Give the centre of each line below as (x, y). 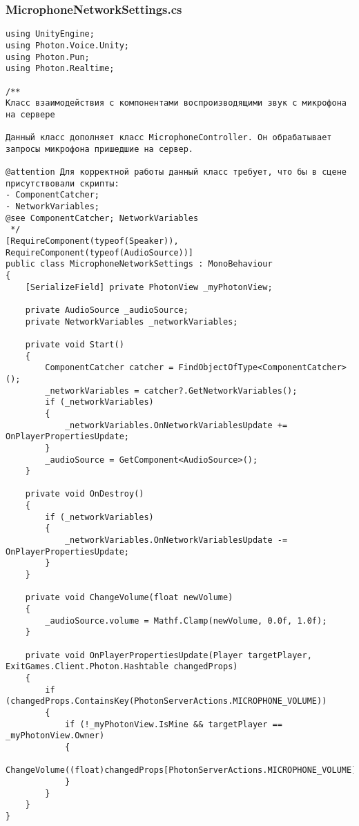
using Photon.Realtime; (60, 69)
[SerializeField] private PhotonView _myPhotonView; (149, 287)
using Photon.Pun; (48, 57)
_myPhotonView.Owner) (55, 736)
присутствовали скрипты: (62, 183)
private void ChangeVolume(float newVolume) (129, 598)
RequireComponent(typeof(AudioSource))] (100, 252)
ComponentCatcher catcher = (109, 368)
